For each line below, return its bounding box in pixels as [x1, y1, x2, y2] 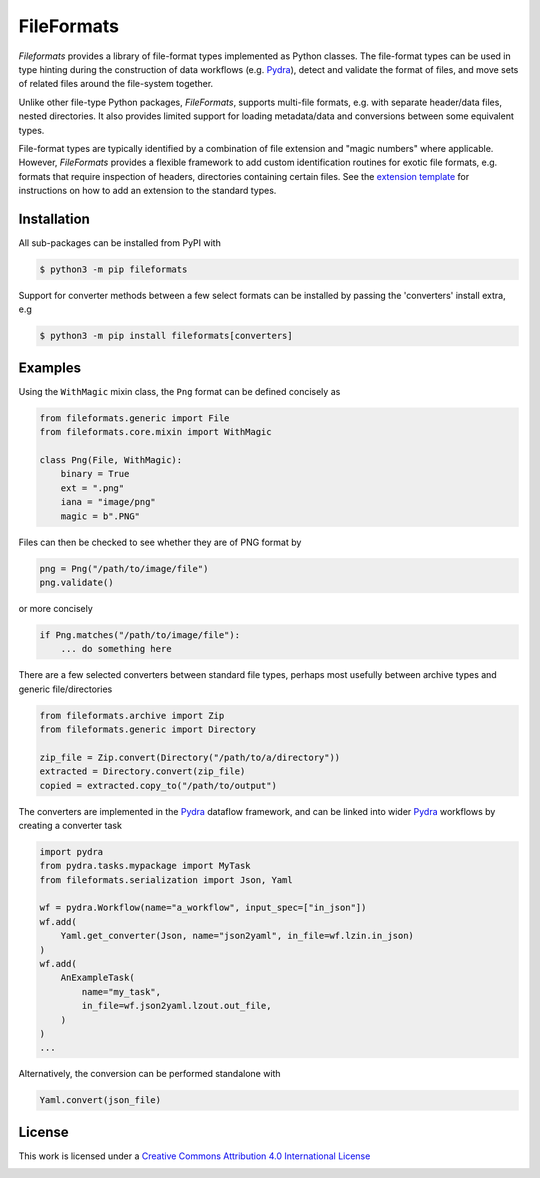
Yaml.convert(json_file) [39, 1095, 162, 1106]
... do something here [60, 643, 172, 655]
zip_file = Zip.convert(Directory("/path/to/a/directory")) [39, 751, 341, 763]
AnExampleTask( [60, 972, 135, 984]
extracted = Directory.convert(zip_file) [39, 766, 246, 777]
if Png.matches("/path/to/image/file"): [39, 629, 240, 640]
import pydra [39, 846, 104, 857]
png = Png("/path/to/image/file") [39, 563, 209, 574]
